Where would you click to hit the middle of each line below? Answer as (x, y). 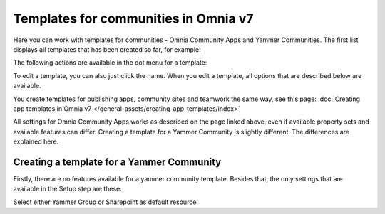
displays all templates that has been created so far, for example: (107, 49)
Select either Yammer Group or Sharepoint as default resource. (106, 202)
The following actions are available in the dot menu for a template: (110, 63)
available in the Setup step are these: (68, 189)
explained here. (36, 141)
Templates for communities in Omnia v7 (133, 18)
